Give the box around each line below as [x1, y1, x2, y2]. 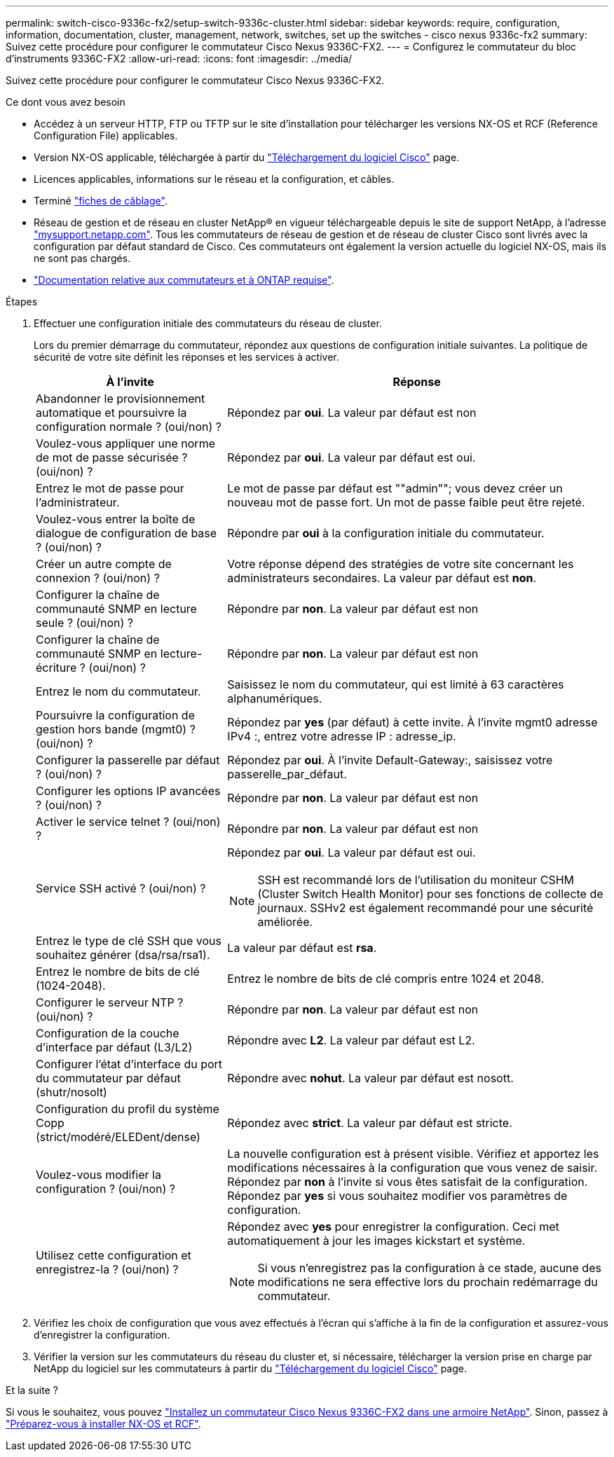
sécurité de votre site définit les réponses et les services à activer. [34, 351, 339, 363]
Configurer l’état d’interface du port [36, 1057, 223, 1071]
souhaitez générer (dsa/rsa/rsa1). [36, 948, 210, 962]
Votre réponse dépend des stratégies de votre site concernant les [227, 557, 574, 571]
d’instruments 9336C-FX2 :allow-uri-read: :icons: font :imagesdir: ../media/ [6, 53, 353, 64]
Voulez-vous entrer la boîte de [36, 512, 196, 526]
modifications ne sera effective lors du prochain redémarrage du [257, 1275, 598, 1289]
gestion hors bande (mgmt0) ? [36, 722, 196, 736]
